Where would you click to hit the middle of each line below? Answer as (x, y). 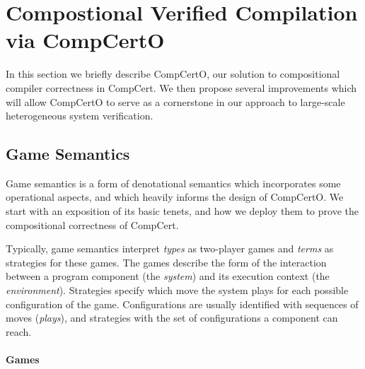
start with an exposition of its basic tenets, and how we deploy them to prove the (182, 211)
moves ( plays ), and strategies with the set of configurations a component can (172, 318)
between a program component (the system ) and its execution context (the (168, 276)
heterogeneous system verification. (80, 116)
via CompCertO (85, 40)
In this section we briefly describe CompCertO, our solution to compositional (173, 74)
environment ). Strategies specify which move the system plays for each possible (177, 290)
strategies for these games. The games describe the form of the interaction (166, 262)
